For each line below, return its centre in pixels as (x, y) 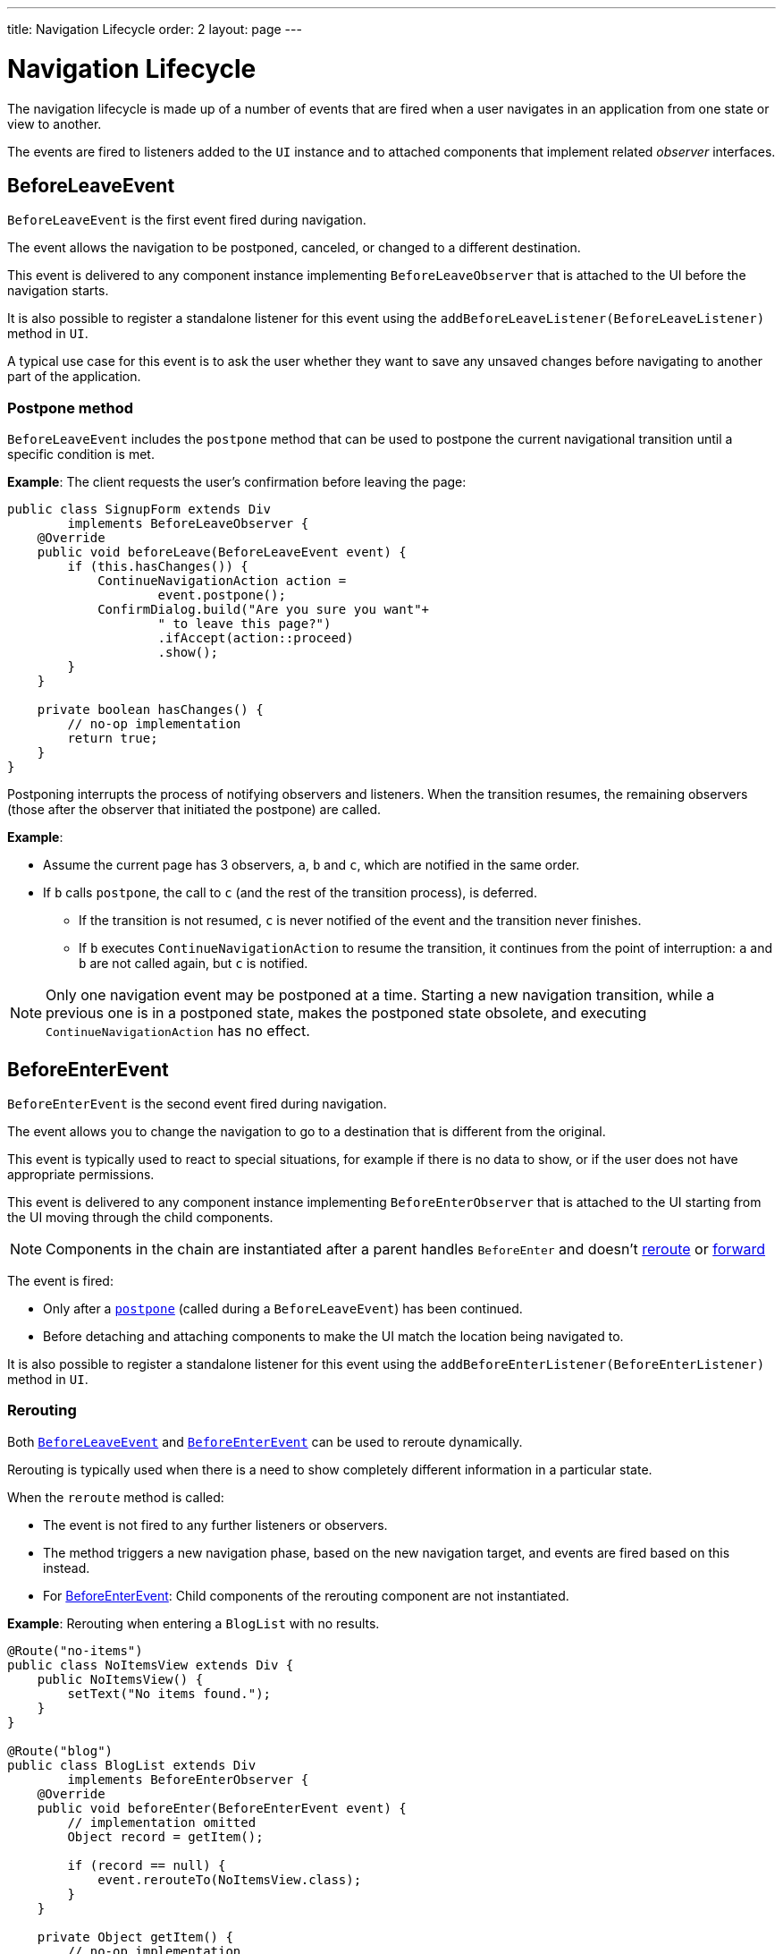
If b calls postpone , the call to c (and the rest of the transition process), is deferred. (290, 893)
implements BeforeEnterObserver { (188, 1779)
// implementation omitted (162, 1822)
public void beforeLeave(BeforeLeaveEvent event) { (222, 552)
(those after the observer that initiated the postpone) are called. (194, 810)
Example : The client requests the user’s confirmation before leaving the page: (237, 482)
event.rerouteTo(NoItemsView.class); (230, 1879)
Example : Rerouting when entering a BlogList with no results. (194, 1623)
